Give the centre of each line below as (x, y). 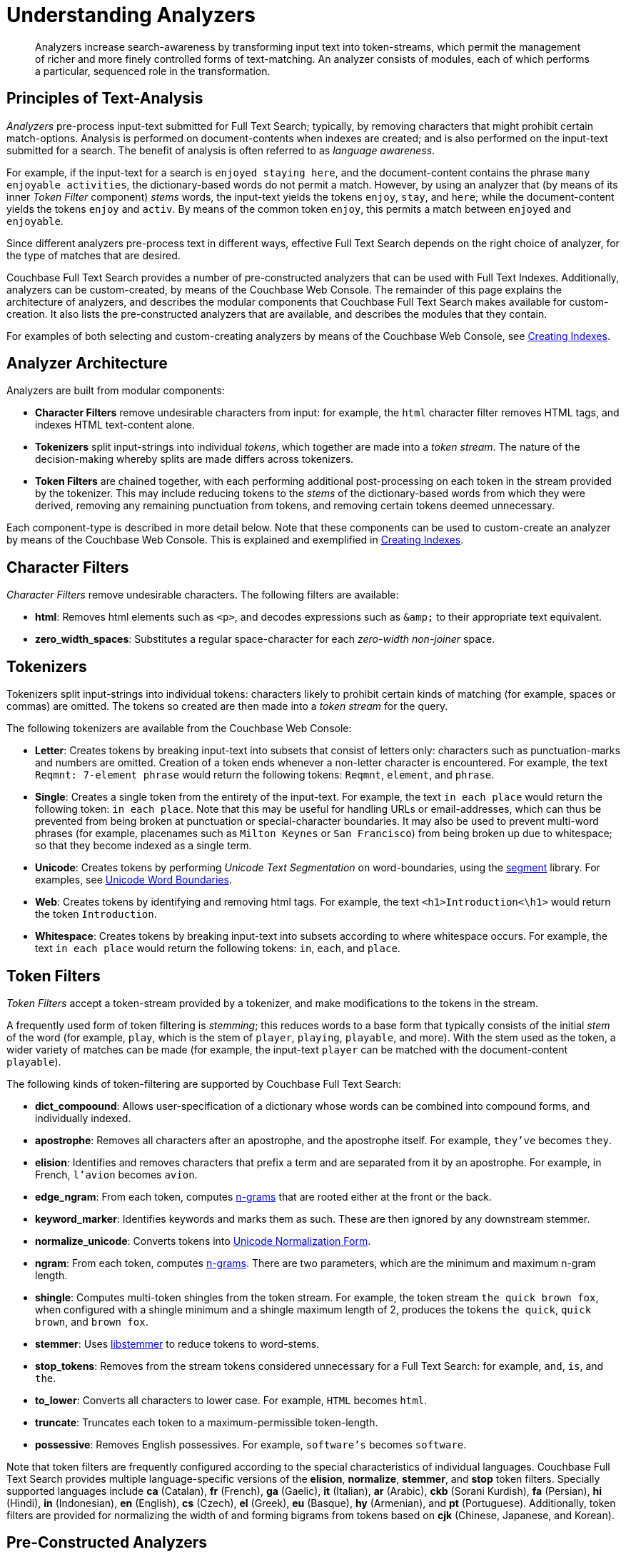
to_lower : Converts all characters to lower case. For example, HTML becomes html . (231, 1400)
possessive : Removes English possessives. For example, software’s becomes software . (251, 1444)
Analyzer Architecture (87, 364)
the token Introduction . (96, 914)
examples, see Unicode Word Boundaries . (133, 880)
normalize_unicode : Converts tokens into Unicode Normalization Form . (203, 1241)
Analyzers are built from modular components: (116, 391)
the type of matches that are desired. (94, 255)
